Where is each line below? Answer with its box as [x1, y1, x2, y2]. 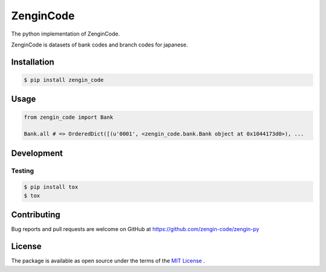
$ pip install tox [24, 184, 78, 191]
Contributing [11, 210, 60, 220]
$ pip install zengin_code [24, 76, 104, 83]
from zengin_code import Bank [24, 113, 113, 121]
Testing [11, 166, 34, 175]
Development [11, 148, 63, 158]
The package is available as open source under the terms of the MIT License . [11, 257, 205, 265]
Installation [11, 57, 54, 67]
